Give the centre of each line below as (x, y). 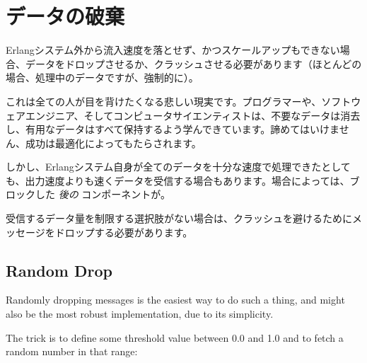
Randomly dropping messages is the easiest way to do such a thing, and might (175, 300)
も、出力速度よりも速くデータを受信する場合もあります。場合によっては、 (178, 180)
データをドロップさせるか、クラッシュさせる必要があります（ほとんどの (193, 63)
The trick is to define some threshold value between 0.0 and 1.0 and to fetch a (175, 337)
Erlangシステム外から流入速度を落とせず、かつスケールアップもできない (173, 50)
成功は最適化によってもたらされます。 (113, 143)
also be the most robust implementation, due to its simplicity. (140, 314)
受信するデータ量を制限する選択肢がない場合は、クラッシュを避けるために (179, 218)
